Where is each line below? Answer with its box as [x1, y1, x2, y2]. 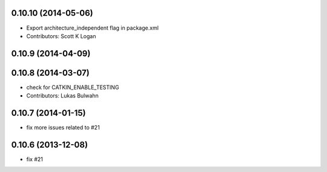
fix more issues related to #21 [26, 124, 100, 131]
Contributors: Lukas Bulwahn [26, 92, 99, 99]
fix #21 [26, 156, 44, 163]
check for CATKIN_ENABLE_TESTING [26, 84, 119, 91]
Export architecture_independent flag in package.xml [26, 24, 159, 31]
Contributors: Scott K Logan [26, 32, 96, 39]
